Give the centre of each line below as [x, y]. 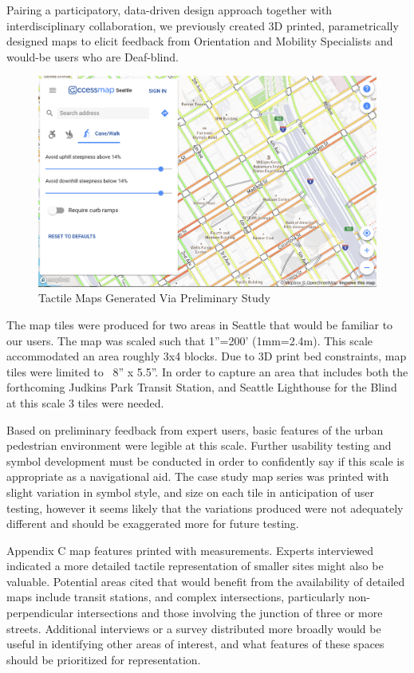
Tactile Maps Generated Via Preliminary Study [155, 298]
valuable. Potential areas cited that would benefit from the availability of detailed [206, 581]
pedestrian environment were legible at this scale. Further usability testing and [199, 445]
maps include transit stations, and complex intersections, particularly [176, 597]
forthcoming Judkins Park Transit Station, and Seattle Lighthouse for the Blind [202, 387]
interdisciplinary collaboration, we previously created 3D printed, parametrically [203, 25]
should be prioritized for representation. [104, 659]
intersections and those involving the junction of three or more [230, 613]
